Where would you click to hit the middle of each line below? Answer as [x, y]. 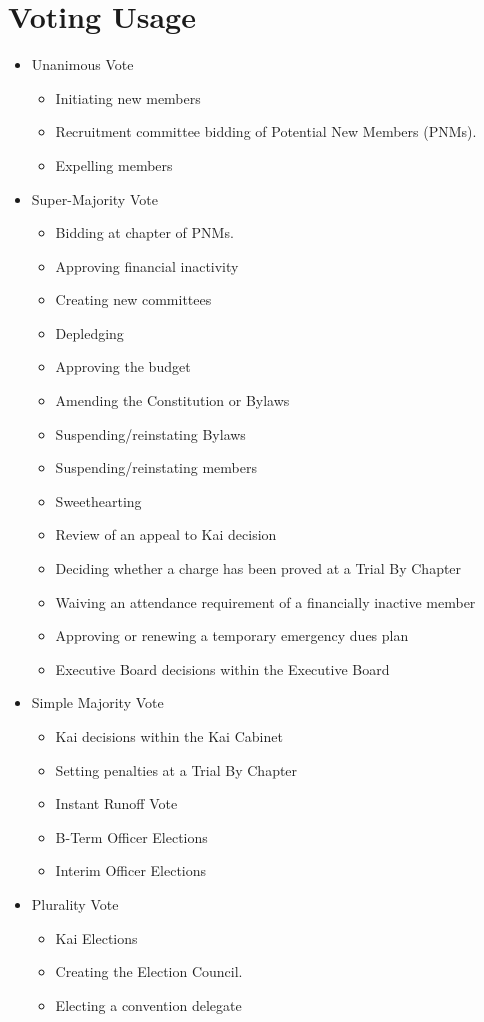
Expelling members [114, 164]
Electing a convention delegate [148, 1004]
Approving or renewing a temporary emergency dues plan [232, 635]
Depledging [89, 332]
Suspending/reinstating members [156, 467]
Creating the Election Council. [149, 971]
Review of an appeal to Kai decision [166, 534]
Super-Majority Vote [94, 198]
